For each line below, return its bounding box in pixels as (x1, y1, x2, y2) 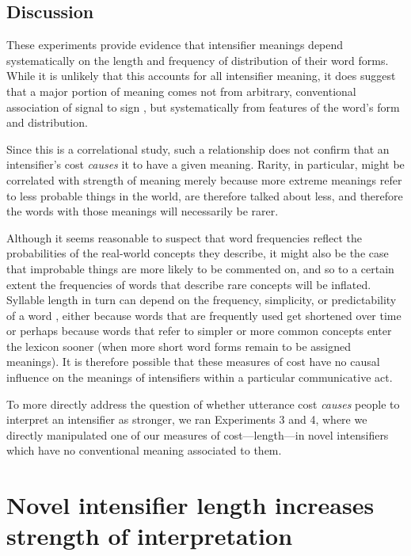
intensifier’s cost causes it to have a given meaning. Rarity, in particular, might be (6, 156, 405, 173)
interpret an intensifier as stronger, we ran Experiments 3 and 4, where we (6, 411, 367, 428)
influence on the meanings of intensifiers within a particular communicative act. (6, 369, 393, 386)
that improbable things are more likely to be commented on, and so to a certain (6, 260, 394, 276)
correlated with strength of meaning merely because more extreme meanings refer (6, 171, 402, 188)
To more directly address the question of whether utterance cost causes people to (6, 395, 400, 412)
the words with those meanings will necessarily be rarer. (6, 203, 279, 219)
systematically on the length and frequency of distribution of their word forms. (6, 51, 389, 68)
